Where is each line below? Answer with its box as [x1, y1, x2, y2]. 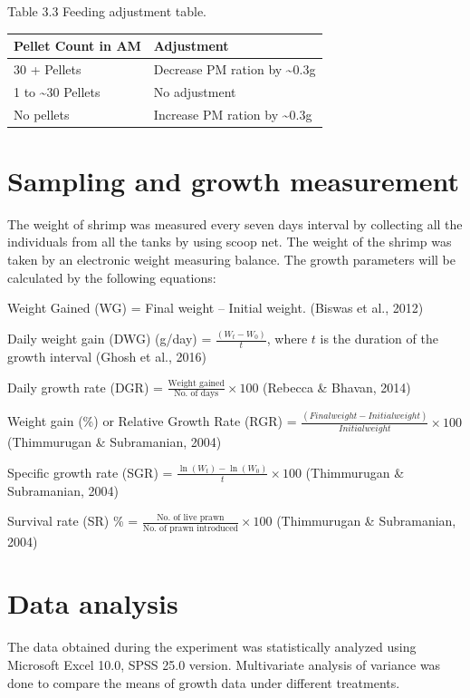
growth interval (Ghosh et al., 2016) [7, 346, 206, 365]
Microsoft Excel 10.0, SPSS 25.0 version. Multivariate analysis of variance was [7, 654, 441, 674]
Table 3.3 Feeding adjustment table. [7, 2, 207, 20]
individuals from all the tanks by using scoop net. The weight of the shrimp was [7, 232, 452, 251]
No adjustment [153, 82, 236, 101]
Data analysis [7, 585, 178, 622]
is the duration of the [320, 329, 438, 348]
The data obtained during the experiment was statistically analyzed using [7, 637, 417, 656]
